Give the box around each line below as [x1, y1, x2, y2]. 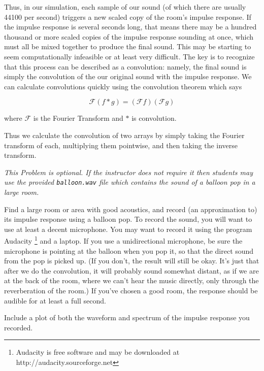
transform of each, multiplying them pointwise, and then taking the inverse [4, 140, 238, 150]
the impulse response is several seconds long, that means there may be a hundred [4, 21, 257, 32]
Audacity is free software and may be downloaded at [16, 347, 180, 357]
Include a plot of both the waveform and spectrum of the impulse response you [4, 312, 250, 323]
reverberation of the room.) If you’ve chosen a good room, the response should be [4, 285, 258, 295]
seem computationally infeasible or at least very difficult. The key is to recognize [4, 51, 255, 61]
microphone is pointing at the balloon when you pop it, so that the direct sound [4, 245, 254, 256]
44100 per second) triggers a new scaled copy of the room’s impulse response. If [4, 11, 251, 22]
